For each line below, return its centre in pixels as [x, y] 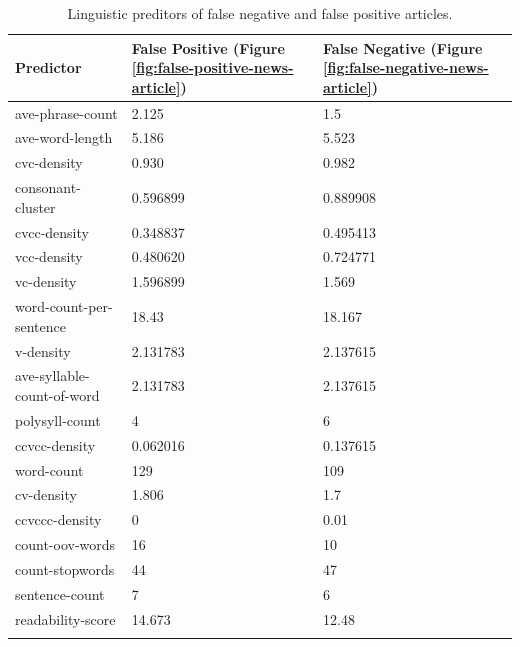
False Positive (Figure [208, 47]
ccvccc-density [58, 519]
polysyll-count [58, 419]
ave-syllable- [52, 375]
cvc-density [49, 162]
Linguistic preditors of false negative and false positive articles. [260, 13]
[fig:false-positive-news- [212, 67]
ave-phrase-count [66, 112]
